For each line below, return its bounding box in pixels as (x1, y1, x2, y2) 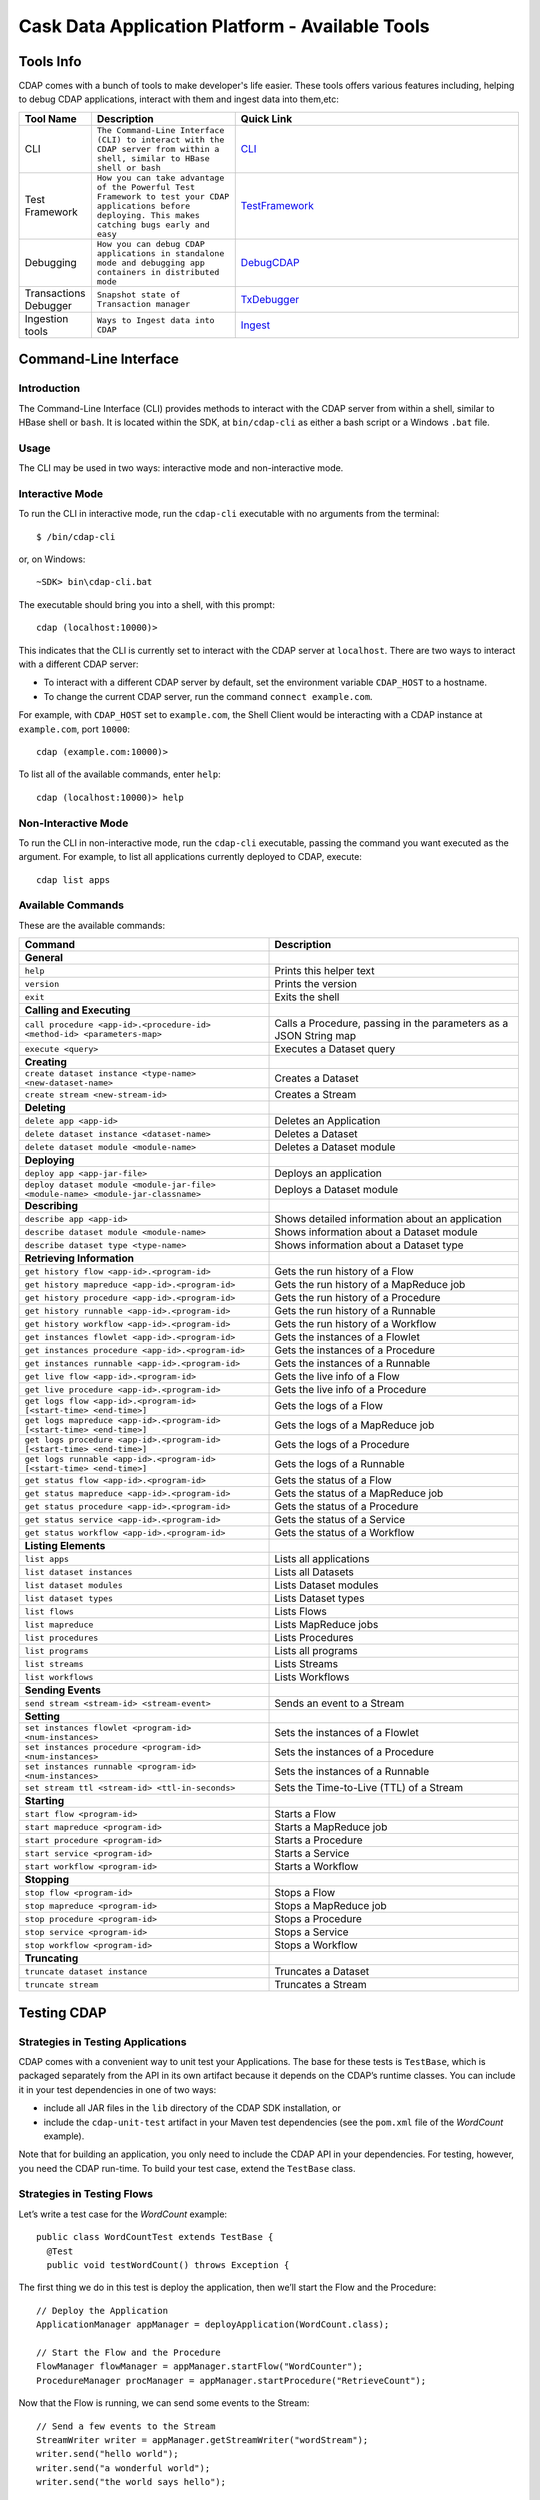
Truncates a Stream (274, 1978, 367, 1992)
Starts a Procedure (274, 1833, 363, 1847)
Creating (24, 1055, 67, 1069)
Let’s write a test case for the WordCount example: (18, 2208, 228, 2220)
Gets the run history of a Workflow (274, 1317, 437, 1331)
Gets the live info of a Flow (274, 1370, 400, 1384)
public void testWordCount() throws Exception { (46, 2260, 290, 2271)
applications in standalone (96, 248, 225, 259)
